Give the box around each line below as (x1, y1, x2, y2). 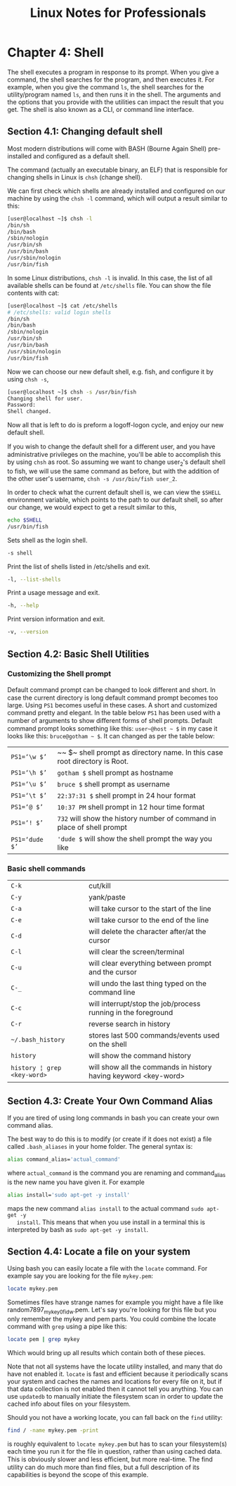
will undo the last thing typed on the (88, 978, 207, 988)
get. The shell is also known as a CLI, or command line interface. (7, 105, 195, 113)
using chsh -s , (7, 374, 49, 383)
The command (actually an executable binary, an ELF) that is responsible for (7, 165, 228, 174)
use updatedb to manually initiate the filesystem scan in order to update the (7, 1392, 223, 1400)
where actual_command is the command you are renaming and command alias (7, 1169, 226, 1178)
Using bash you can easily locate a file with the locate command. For (7, 1264, 208, 1273)
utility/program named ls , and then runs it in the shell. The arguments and (7, 90, 221, 99)
